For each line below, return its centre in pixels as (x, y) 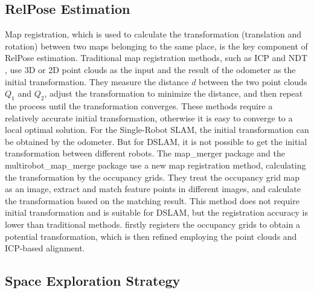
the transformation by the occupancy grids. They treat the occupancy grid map (152, 177)
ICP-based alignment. (45, 248)
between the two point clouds (253, 81)
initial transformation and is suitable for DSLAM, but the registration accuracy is (156, 212)
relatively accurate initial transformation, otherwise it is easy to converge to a (149, 118)
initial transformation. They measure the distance (97, 81)
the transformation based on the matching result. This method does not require (152, 200)
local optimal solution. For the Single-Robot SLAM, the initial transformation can (157, 130)
